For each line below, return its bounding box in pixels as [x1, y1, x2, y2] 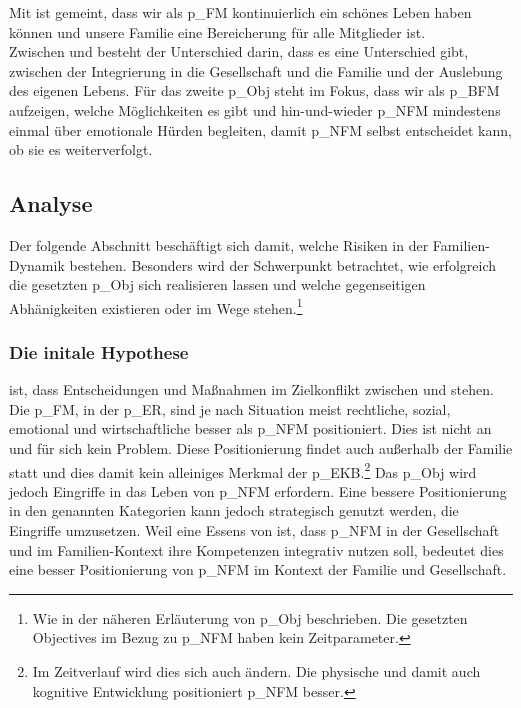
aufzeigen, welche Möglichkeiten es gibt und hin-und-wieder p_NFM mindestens [9, 99, 501, 120]
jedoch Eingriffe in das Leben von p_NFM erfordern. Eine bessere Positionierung [9, 480, 507, 501]
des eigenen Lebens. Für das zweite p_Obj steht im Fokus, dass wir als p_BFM [9, 80, 500, 101]
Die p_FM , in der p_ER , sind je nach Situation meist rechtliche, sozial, [9, 398, 451, 419]
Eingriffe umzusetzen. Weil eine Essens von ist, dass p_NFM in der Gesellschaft [9, 520, 500, 541]
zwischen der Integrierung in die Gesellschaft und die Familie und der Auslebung [9, 60, 503, 81]
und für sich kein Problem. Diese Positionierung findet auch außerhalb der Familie [9, 437, 513, 458]
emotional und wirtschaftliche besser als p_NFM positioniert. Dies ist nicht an [9, 418, 492, 439]
